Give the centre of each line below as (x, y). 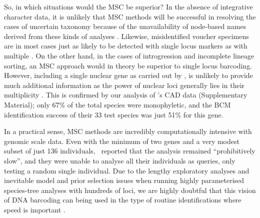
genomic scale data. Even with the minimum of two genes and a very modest (122, 141)
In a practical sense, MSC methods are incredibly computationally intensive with (128, 131)
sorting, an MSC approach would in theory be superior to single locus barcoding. (128, 65)
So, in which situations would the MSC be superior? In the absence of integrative (128, 6)
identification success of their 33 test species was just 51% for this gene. (114, 114)
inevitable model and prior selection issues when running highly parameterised (124, 180)
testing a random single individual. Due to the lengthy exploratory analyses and (127, 170)
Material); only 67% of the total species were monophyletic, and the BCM (117, 104)
